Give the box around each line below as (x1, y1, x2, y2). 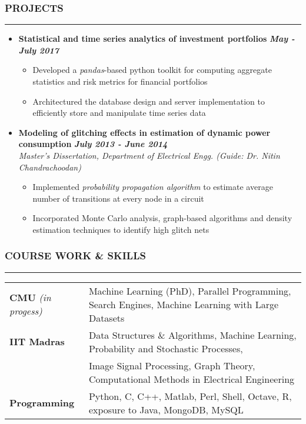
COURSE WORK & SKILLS (5, 248, 146, 263)
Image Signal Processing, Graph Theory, (88, 358, 255, 372)
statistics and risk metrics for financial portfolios (32, 75, 208, 87)
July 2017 (18, 44, 59, 56)
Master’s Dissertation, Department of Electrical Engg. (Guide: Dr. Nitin (18, 149, 280, 161)
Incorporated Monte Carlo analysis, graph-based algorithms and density (32, 212, 292, 224)
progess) (9, 304, 42, 318)
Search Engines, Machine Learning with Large (88, 297, 279, 311)
